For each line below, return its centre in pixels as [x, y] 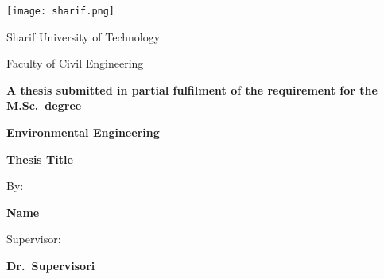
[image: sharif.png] [61, 11]
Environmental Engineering [83, 132]
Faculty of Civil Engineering [75, 63]
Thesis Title [40, 159]
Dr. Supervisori [51, 265]
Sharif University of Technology [83, 36]
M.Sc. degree [44, 105]
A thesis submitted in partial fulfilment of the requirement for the [192, 89]
